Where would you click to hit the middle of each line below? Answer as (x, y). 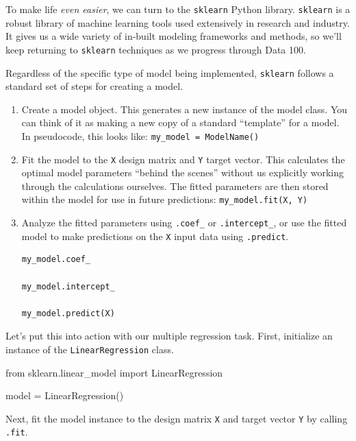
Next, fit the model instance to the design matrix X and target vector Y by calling (177, 418)
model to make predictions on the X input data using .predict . (155, 236)
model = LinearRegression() (65, 395)
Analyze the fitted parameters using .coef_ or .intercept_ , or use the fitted (184, 223)
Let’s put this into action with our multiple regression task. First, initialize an (169, 336)
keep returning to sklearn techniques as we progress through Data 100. (156, 49)
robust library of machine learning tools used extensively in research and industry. (178, 22)
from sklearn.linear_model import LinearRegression (114, 372)
